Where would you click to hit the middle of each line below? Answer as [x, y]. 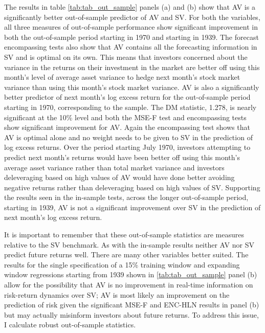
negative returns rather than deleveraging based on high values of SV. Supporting [132, 187]
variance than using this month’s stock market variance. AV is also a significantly [132, 87]
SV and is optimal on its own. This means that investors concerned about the [126, 57]
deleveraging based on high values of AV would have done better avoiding [119, 177]
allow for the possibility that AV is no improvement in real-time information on [129, 285]
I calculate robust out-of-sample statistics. [70, 325]
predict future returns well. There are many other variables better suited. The [126, 254]
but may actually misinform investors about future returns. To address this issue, [131, 314]
